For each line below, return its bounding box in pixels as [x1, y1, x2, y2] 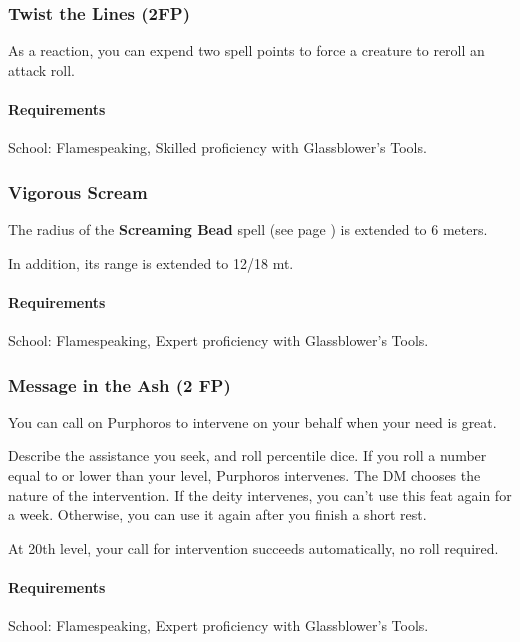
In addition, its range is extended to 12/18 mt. [8, 252, 294, 273]
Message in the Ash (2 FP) [8, 372, 231, 397]
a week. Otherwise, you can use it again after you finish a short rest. [8, 504, 427, 525]
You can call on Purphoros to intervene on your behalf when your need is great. [8, 411, 497, 432]
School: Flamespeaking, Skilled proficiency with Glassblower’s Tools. [8, 137, 427, 158]
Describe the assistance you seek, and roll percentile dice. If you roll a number [8, 445, 487, 466]
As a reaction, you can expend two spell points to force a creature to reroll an [8, 40, 485, 61]
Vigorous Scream [8, 179, 148, 204]
